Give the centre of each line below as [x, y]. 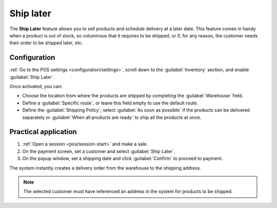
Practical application [43, 132]
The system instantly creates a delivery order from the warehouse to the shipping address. [105, 168]
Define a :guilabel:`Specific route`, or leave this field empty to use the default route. [110, 103]
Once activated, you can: [36, 87]
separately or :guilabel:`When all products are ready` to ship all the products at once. [112, 117]
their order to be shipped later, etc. [46, 43]
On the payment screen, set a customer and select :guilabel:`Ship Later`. [99, 151]
